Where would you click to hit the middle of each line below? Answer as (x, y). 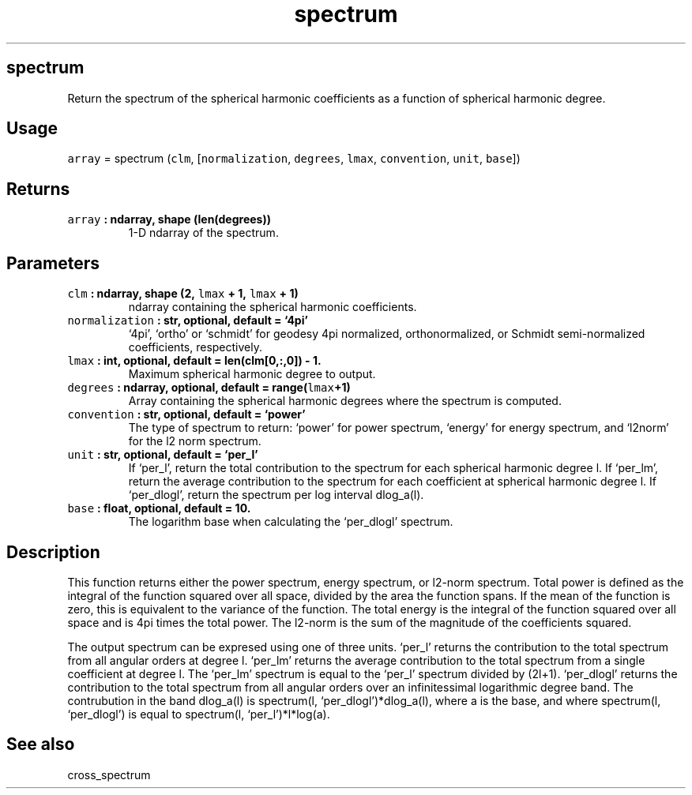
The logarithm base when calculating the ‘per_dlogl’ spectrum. (291, 522)
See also (41, 744)
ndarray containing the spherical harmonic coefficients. (273, 307)
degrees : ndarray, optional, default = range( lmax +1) (209, 388)
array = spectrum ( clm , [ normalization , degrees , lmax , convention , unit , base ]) (294, 159)
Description (53, 552)
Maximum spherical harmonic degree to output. (252, 374)
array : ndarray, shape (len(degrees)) (169, 219)
